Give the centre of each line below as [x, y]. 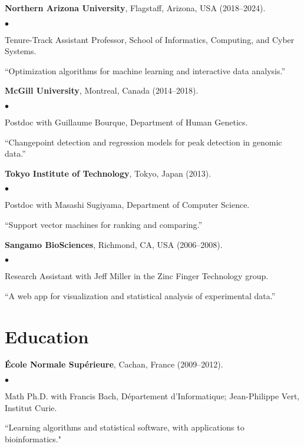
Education [47, 336]
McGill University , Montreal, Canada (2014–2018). [102, 90]
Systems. [21, 51]
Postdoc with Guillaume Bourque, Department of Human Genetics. [126, 122]
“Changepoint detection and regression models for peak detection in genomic [143, 142]
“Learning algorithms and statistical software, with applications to [125, 427]
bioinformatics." [33, 438]
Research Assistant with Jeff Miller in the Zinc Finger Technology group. [137, 276]
